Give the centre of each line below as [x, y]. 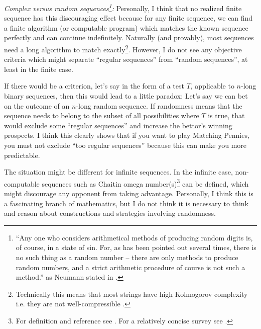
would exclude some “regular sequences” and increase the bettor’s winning [118, 125]
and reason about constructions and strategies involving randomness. [110, 213]
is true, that [226, 115]
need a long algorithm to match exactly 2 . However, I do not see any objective [123, 49]
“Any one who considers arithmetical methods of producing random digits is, [134, 237]
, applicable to [212, 86]
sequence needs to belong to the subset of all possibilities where [102, 115]
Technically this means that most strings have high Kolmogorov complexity [132, 294]
